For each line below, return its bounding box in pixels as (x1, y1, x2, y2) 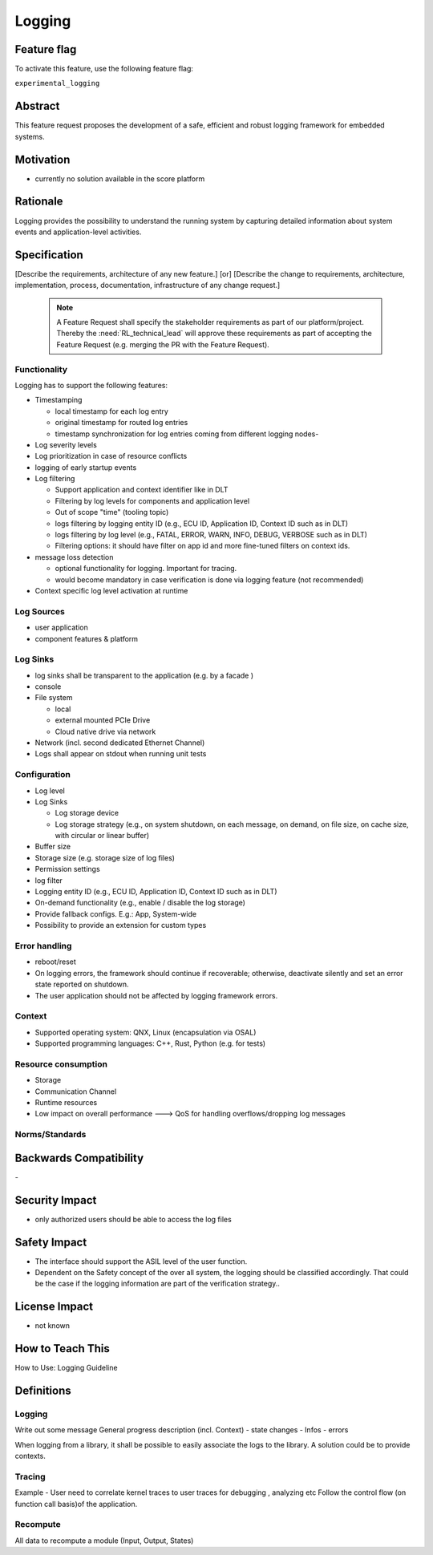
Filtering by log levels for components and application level (55, 496, 250, 505)
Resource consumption (14, 1059, 108, 1070)
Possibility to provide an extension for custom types (34, 921, 207, 930)
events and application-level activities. (14, 227, 142, 237)
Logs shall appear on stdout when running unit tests (34, 749, 207, 759)
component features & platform (34, 634, 139, 643)
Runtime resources (34, 1097, 98, 1107)
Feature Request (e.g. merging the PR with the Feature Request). (56, 339, 270, 349)
